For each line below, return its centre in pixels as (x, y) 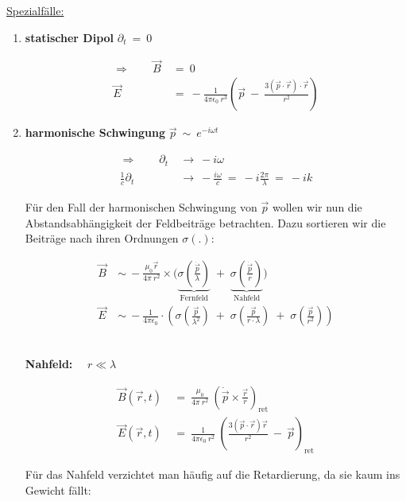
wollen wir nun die (317, 206)
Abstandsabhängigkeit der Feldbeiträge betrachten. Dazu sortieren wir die (205, 222)
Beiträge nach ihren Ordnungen (102, 238)
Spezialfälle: (35, 10)
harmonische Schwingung (95, 132)
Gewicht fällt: (58, 489)
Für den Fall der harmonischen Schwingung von (141, 206)
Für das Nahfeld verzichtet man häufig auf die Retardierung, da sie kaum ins (213, 474)
